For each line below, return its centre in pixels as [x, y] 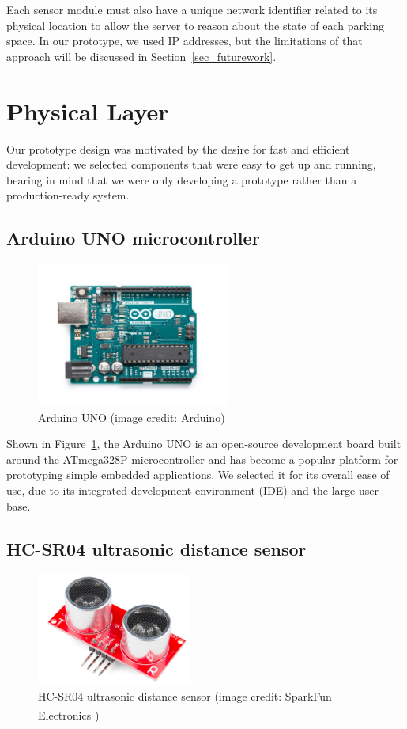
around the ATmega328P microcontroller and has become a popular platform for [202, 459]
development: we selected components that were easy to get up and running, [191, 164]
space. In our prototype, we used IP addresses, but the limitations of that [185, 41]
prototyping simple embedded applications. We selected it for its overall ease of [198, 475]
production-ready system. [68, 195]
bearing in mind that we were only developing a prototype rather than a [182, 179]
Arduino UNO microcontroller [133, 238]
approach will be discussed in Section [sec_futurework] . [141, 56]
